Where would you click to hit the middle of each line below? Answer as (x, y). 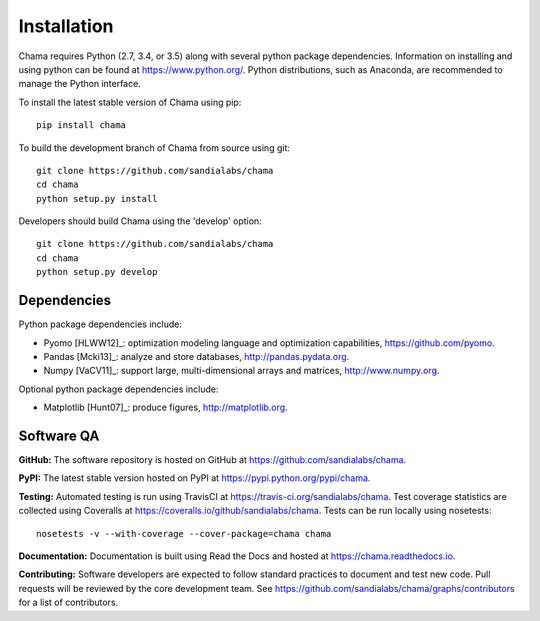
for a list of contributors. (68, 602)
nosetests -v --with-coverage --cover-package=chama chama (184, 533)
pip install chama (81, 125)
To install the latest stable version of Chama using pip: (130, 102)
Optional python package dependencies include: (118, 389)
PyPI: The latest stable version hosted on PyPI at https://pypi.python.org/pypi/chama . (194, 478)
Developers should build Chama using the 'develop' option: (140, 221)
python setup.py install (97, 198)
